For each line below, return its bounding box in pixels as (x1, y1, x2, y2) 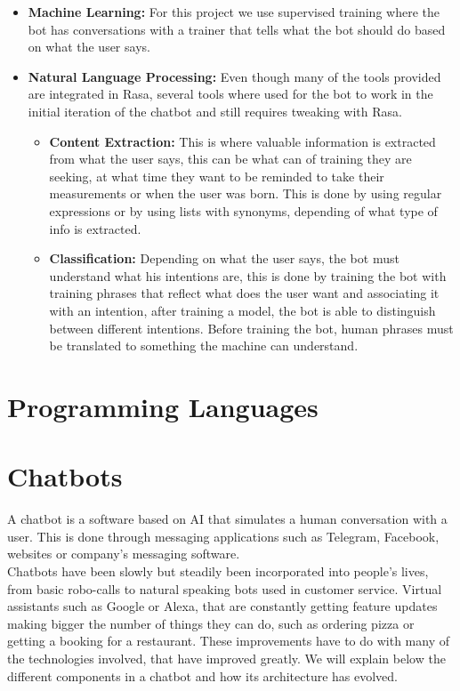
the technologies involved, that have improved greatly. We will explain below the (7, 648, 446, 667)
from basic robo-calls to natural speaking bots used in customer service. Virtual (7, 579, 442, 598)
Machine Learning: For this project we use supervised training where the (28, 3, 440, 20)
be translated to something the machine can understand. (49, 336, 359, 355)
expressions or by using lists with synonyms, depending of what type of (49, 201, 438, 220)
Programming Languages (7, 388, 319, 424)
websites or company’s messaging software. (7, 544, 240, 563)
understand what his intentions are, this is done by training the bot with (49, 266, 447, 285)
